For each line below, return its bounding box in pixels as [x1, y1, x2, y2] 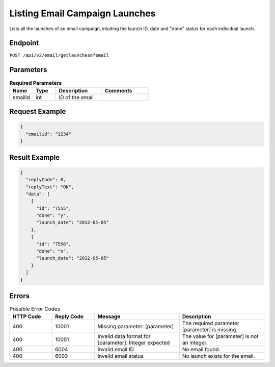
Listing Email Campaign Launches [9, 8, 156, 19]
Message [97, 313, 121, 320]
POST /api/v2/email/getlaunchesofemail [9, 53, 109, 58]
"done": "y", [36, 212, 69, 218]
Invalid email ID [97, 346, 134, 353]
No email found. [182, 346, 221, 353]
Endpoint [9, 39, 39, 47]
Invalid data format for [97, 333, 151, 340]
